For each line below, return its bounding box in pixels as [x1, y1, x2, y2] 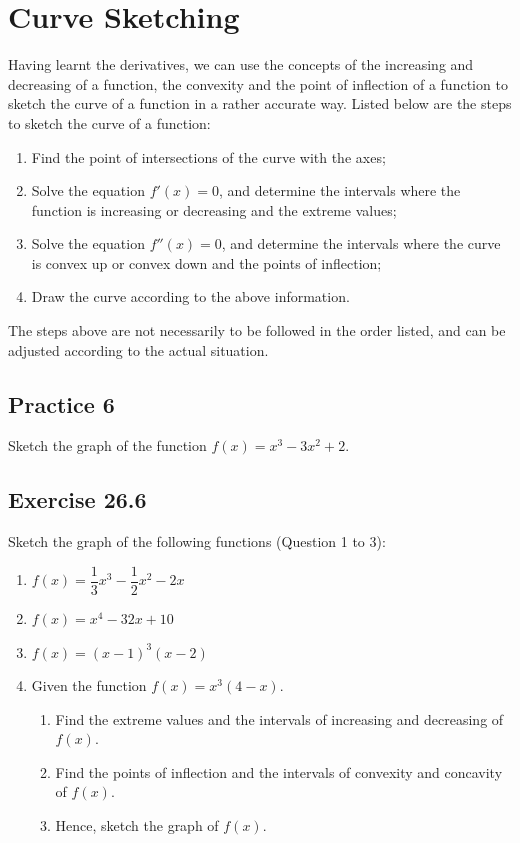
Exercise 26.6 [8, 484, 147, 515]
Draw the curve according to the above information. [31, 286, 350, 307]
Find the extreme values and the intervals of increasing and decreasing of [55, 708, 504, 729]
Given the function [31, 675, 147, 696]
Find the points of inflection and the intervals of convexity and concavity [55, 761, 503, 782]
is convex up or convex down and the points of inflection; [31, 252, 382, 273]
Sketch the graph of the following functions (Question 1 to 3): [8, 531, 386, 552]
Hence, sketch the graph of [55, 815, 219, 836]
